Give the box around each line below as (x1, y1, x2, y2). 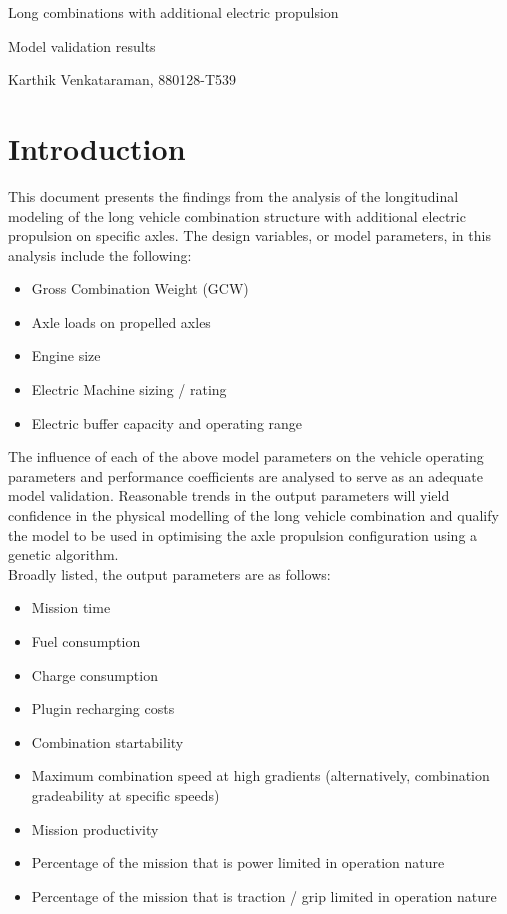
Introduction (8, 127, 186, 168)
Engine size (31, 345, 101, 366)
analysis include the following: (8, 244, 192, 265)
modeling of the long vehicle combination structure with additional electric (8, 205, 466, 226)
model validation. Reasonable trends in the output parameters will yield (8, 485, 450, 506)
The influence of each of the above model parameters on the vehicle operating (8, 446, 484, 467)
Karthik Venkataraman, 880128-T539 (8, 69, 236, 90)
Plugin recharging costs (31, 698, 175, 719)
